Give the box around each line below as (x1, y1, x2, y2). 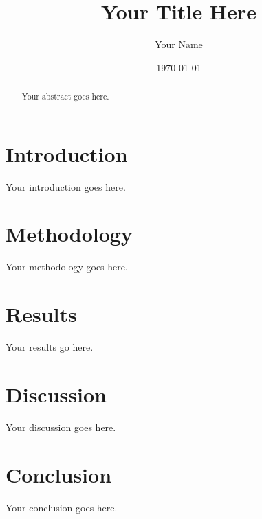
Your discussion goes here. (6, 419, 116, 434)
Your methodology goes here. (6, 259, 128, 274)
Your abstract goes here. (21, 91, 109, 102)
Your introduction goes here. (6, 179, 126, 194)
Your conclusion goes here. (6, 500, 118, 514)
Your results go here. (6, 340, 94, 354)
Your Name (155, 37, 203, 51)
